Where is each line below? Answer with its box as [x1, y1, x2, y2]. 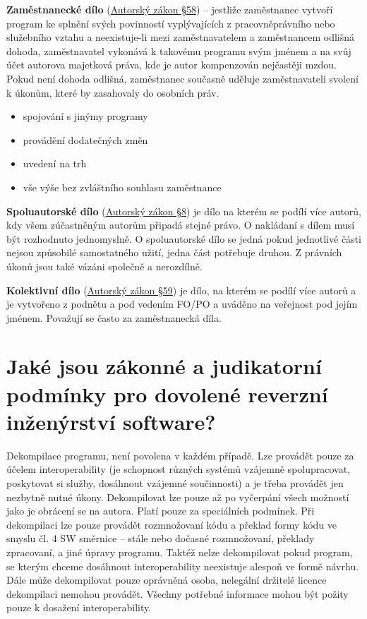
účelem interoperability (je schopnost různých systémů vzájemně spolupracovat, [6, 462, 351, 476]
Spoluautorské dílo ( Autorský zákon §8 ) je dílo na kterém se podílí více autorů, [6, 203, 361, 218]
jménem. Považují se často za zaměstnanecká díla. [6, 310, 222, 325]
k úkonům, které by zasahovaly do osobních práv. [6, 85, 219, 100]
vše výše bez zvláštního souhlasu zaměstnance [23, 179, 222, 194]
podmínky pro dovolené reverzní [6, 379, 328, 408]
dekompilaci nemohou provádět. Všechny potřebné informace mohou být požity [6, 586, 349, 601]
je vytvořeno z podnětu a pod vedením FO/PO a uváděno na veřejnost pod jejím [6, 296, 358, 311]
